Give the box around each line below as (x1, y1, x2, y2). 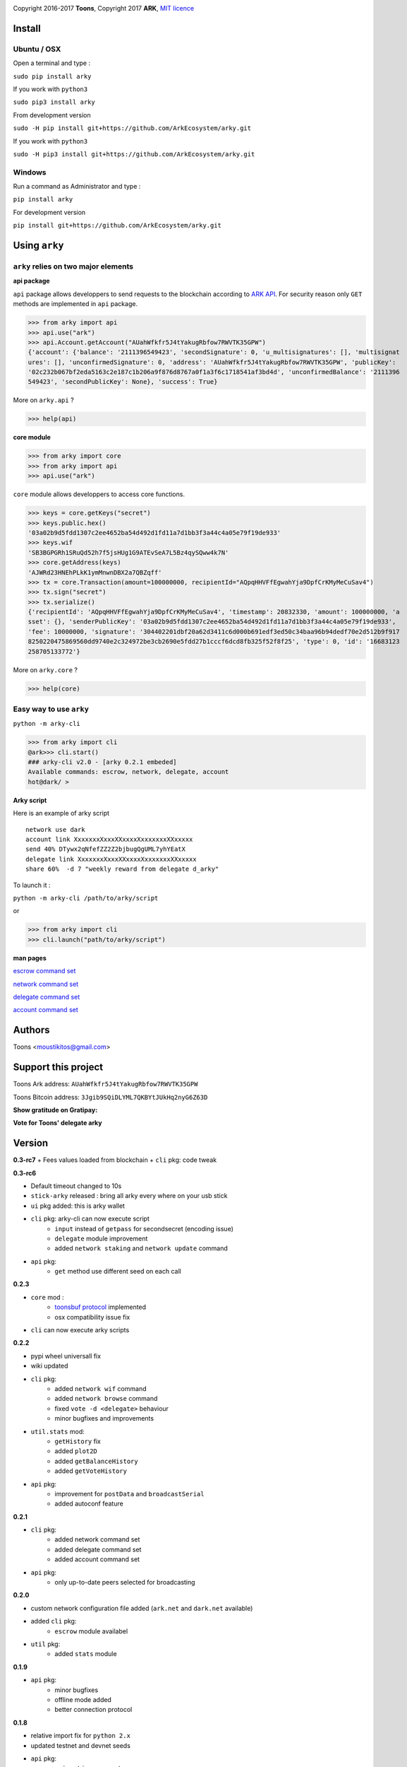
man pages (13, 953, 47, 962)
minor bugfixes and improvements (54, 1414, 154, 1423)
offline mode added (54, 1695, 112, 1703)
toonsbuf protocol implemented (54, 1303, 147, 1311)
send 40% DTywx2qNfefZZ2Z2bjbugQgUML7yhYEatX (25, 845, 186, 853)
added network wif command (54, 1385, 147, 1392)
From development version (13, 110, 91, 119)
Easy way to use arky (13, 704, 90, 714)
